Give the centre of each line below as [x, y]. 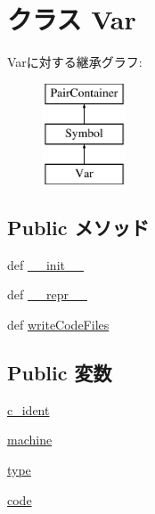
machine [30, 440]
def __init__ [45, 264]
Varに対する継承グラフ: [75, 62]
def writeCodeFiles [58, 325]
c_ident [29, 409]
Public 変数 [60, 373]
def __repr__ [47, 294]
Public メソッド [78, 228]
